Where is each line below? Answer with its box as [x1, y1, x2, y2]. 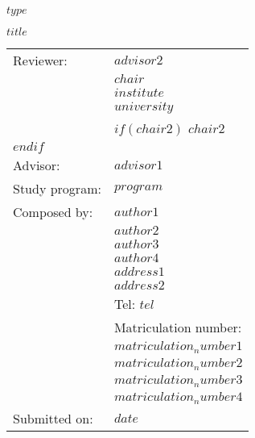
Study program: [13, 179, 101, 198]
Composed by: [13, 202, 93, 221]
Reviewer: [13, 51, 68, 69]
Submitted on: [13, 408, 93, 428]
